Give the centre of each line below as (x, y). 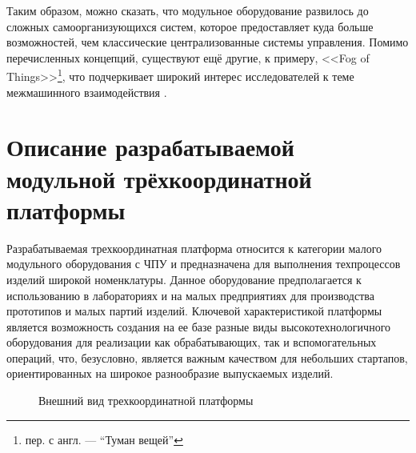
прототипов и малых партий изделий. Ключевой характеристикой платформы (194, 311)
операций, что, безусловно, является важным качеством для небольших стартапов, (207, 357)
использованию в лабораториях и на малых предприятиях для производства (190, 295)
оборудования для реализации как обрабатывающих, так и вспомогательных (192, 342)
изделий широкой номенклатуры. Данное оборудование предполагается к (184, 279)
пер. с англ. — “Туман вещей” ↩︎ (104, 439)
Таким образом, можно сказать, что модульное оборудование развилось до (188, 10)
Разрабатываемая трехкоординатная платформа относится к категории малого (194, 248)
